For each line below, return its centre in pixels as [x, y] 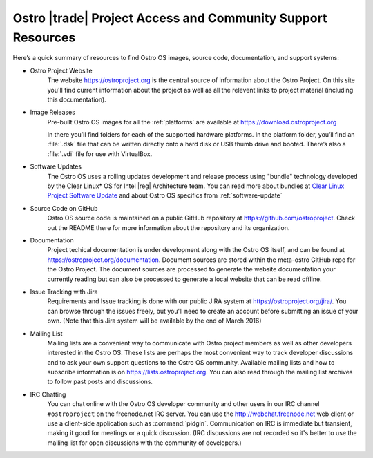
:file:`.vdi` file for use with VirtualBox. [100, 154]
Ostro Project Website [61, 70]
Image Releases [53, 112]
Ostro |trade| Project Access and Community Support [170, 18]
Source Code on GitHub [64, 208]
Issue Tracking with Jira [64, 292]
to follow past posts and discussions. [100, 382]
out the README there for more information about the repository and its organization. [169, 227]
